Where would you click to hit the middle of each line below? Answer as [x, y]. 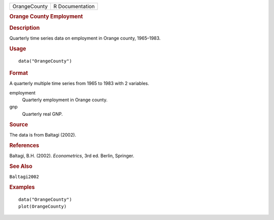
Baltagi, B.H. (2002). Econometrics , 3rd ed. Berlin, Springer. [72, 156]
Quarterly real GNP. [42, 114]
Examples [22, 187]
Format [19, 73]
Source [19, 124]
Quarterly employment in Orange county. [65, 100]
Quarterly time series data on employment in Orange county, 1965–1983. [85, 38]
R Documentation [74, 6]
